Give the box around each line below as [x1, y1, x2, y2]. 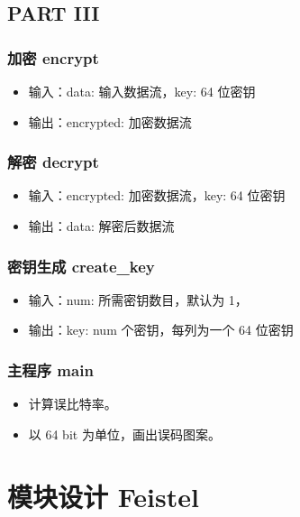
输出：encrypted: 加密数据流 [28, 112, 192, 131]
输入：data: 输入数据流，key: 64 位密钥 [28, 82, 256, 100]
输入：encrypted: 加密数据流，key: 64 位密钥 [28, 186, 286, 205]
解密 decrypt [7, 151, 99, 173]
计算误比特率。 [28, 394, 117, 413]
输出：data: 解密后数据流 [28, 217, 175, 235]
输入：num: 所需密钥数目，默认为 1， [28, 290, 248, 309]
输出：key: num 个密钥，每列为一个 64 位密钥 [28, 320, 294, 339]
